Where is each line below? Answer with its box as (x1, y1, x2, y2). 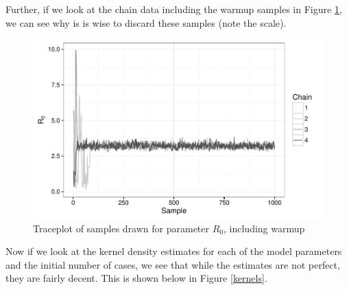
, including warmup (224, 221, 305, 235)
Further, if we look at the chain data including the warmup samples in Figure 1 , (5, 2, 342, 16)
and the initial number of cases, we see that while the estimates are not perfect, (5, 257, 340, 271)
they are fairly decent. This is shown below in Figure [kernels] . (5, 271, 267, 285)
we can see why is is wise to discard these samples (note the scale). (5, 15, 287, 30)
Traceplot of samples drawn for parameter (33, 221, 210, 235)
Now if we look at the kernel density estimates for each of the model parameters (5, 244, 342, 258)
